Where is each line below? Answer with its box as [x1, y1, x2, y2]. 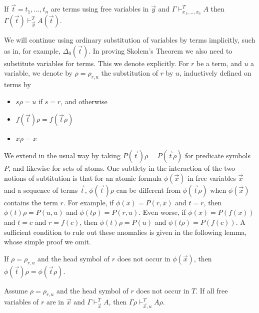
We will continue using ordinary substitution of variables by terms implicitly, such [4, 35, 255, 45]
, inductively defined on [179, 68, 251, 78]
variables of [4, 296, 39, 307]
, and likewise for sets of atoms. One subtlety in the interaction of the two [8, 163, 235, 173]
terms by [4, 79, 31, 90]
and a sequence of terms [4, 184, 78, 195]
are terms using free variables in [50, 4, 149, 14]
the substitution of [101, 68, 158, 78]
